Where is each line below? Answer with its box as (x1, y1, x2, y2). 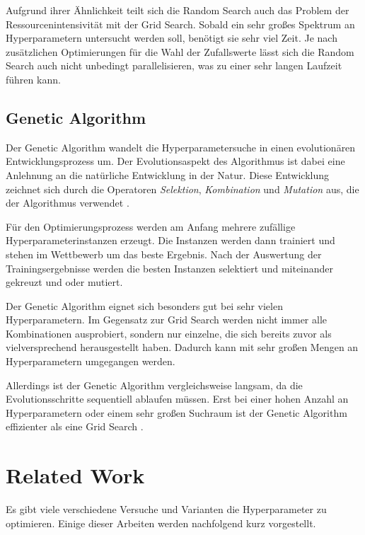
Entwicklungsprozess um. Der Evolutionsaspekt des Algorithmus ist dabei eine (6, 154, 345, 168)
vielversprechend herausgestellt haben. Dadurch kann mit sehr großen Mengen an (6, 340, 359, 355)
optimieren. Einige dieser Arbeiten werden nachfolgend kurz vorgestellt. (6, 515, 316, 530)
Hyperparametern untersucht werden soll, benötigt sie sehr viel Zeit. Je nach (6, 30, 337, 45)
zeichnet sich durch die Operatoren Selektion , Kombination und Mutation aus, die (6, 181, 359, 196)
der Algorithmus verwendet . (6, 195, 129, 210)
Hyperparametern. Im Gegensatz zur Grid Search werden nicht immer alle (6, 312, 328, 327)
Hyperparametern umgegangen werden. (6, 354, 175, 369)
